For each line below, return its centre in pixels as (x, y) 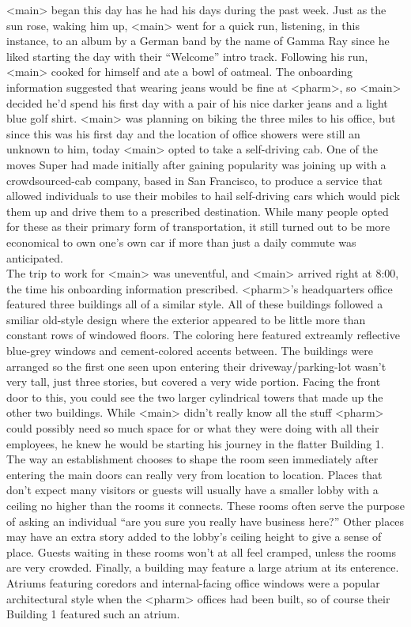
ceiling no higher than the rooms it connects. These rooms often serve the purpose (205, 505)
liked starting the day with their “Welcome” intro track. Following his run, (187, 56)
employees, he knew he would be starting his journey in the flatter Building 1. (195, 443)
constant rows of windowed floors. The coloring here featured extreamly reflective (203, 335)
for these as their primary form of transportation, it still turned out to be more (198, 227)
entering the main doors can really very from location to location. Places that (194, 474)
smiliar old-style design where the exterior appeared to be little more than (186, 319)
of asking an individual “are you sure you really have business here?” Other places (205, 521)
